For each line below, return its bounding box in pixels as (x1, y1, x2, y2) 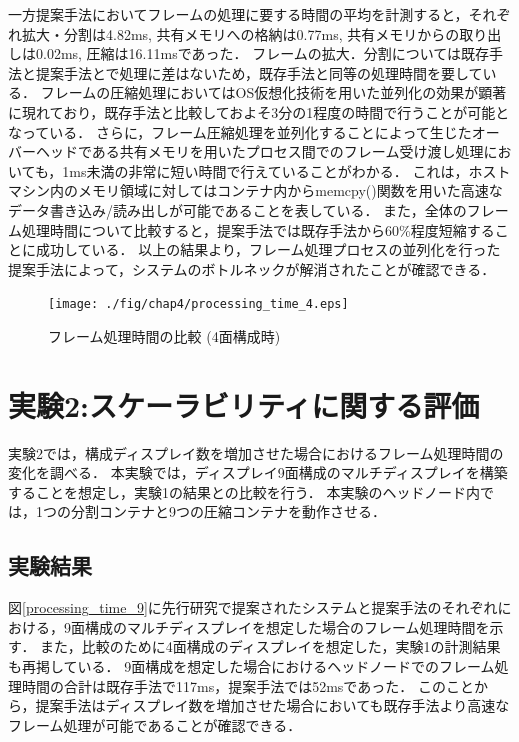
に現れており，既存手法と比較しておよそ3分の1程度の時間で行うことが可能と (8, 101, 510, 122)
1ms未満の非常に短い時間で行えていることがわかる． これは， (62, 160, 469, 181)
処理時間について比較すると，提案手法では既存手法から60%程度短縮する (21, 219, 495, 240)
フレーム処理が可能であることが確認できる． (8, 714, 302, 735)
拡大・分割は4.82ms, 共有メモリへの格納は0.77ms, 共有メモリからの (21, 23, 460, 44)
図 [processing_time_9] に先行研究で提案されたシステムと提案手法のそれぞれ (8, 597, 498, 618)
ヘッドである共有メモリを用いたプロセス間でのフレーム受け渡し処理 (35, 141, 484, 162)
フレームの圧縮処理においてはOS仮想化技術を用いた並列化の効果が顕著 (40, 82, 507, 103)
